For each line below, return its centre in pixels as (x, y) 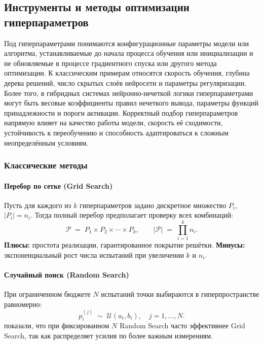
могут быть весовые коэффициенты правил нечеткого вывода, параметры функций (131, 103)
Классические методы (46, 165)
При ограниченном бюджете (47, 294)
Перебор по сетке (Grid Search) (59, 185)
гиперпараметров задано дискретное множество (153, 205)
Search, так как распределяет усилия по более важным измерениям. (109, 336)
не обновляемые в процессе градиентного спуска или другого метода (110, 63)
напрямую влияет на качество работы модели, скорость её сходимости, (114, 123)
